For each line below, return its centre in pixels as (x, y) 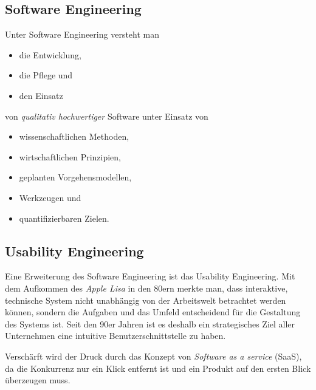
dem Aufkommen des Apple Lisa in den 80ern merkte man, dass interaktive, (146, 288)
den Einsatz (41, 95)
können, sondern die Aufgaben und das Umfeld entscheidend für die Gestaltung (153, 312)
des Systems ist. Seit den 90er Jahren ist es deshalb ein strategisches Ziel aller (150, 323)
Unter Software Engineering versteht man (82, 34)
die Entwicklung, (50, 54)
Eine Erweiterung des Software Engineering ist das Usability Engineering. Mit (150, 276)
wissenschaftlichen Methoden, (74, 136)
